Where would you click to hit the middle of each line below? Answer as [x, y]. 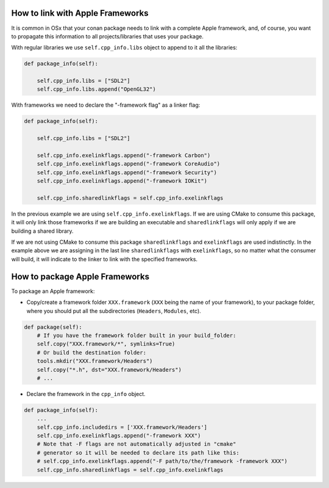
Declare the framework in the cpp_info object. [86, 394]
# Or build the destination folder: [91, 352]
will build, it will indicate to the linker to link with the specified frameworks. [104, 259]
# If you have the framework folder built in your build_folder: [136, 335]
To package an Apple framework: [53, 291]
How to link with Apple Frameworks [80, 13]
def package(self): [53, 327]
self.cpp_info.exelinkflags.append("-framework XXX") [119, 436]
